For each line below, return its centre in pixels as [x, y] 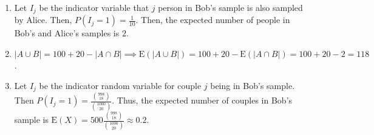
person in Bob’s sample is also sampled [230, 7]
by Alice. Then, [43, 20]
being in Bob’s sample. [253, 85]
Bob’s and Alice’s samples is [67, 33]
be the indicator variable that [94, 7]
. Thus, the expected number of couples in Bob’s [202, 100]
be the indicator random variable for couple [120, 85]
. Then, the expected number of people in [213, 20]
